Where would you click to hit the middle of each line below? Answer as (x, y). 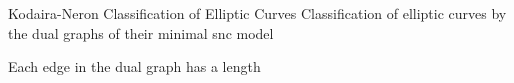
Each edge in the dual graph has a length (134, 66)
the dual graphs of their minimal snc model (141, 32)
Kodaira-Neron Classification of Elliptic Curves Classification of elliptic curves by (257, 13)
